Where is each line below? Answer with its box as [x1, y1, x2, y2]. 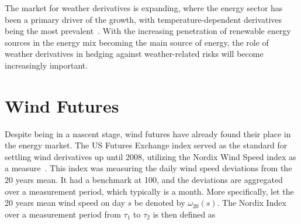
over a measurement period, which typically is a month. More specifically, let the [5, 185, 294, 197]
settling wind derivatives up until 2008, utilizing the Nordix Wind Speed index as [5, 150, 296, 162]
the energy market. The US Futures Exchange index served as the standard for [5, 139, 288, 151]
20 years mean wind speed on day [5, 196, 125, 209]
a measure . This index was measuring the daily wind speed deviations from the [5, 162, 292, 174]
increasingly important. [5, 59, 88, 71]
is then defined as [153, 208, 216, 220]
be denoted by [134, 196, 185, 209]
